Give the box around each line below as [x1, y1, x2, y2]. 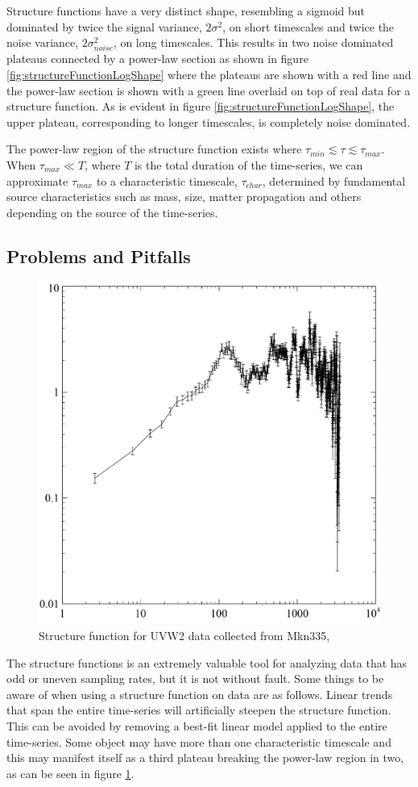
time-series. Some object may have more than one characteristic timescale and [6, 733, 391, 750]
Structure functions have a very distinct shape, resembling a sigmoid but [6, 2, 366, 19]
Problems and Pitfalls [6, 243, 191, 268]
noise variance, [6, 34, 79, 51]
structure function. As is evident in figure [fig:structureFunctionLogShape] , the [6, 98, 395, 115]
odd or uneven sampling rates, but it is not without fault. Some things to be [6, 670, 384, 687]
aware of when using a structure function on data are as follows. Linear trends [6, 685, 393, 702]
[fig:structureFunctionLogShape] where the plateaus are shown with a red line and [6, 65, 412, 82]
